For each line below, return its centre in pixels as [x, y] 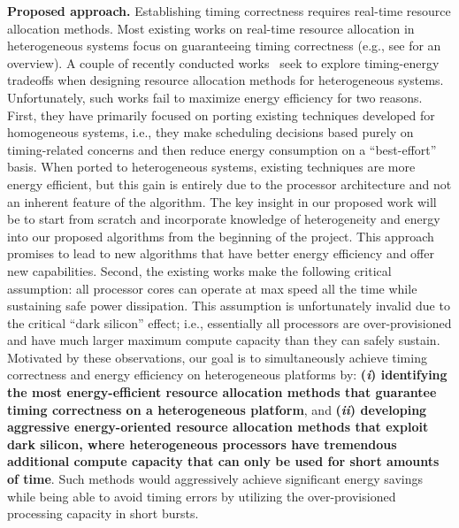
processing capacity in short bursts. [103, 513]
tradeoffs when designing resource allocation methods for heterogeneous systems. [226, 80]
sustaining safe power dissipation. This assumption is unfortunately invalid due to [229, 306]
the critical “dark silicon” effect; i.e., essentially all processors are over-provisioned [229, 322]
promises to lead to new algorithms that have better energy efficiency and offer [221, 253]
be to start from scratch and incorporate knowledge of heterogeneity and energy [224, 219]
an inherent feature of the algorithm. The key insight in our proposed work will [222, 201]
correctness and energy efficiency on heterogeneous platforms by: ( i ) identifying [227, 375]
